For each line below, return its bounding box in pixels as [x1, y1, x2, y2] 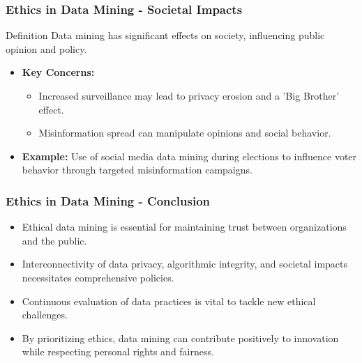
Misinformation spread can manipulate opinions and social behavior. [38, 125, 331, 140]
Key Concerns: [22, 65, 95, 79]
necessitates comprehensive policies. [22, 270, 174, 284]
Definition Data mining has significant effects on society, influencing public [6, 28, 325, 43]
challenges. [22, 307, 68, 322]
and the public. [22, 233, 87, 247]
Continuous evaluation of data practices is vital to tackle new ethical [22, 293, 316, 308]
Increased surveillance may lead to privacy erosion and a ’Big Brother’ [38, 88, 340, 102]
